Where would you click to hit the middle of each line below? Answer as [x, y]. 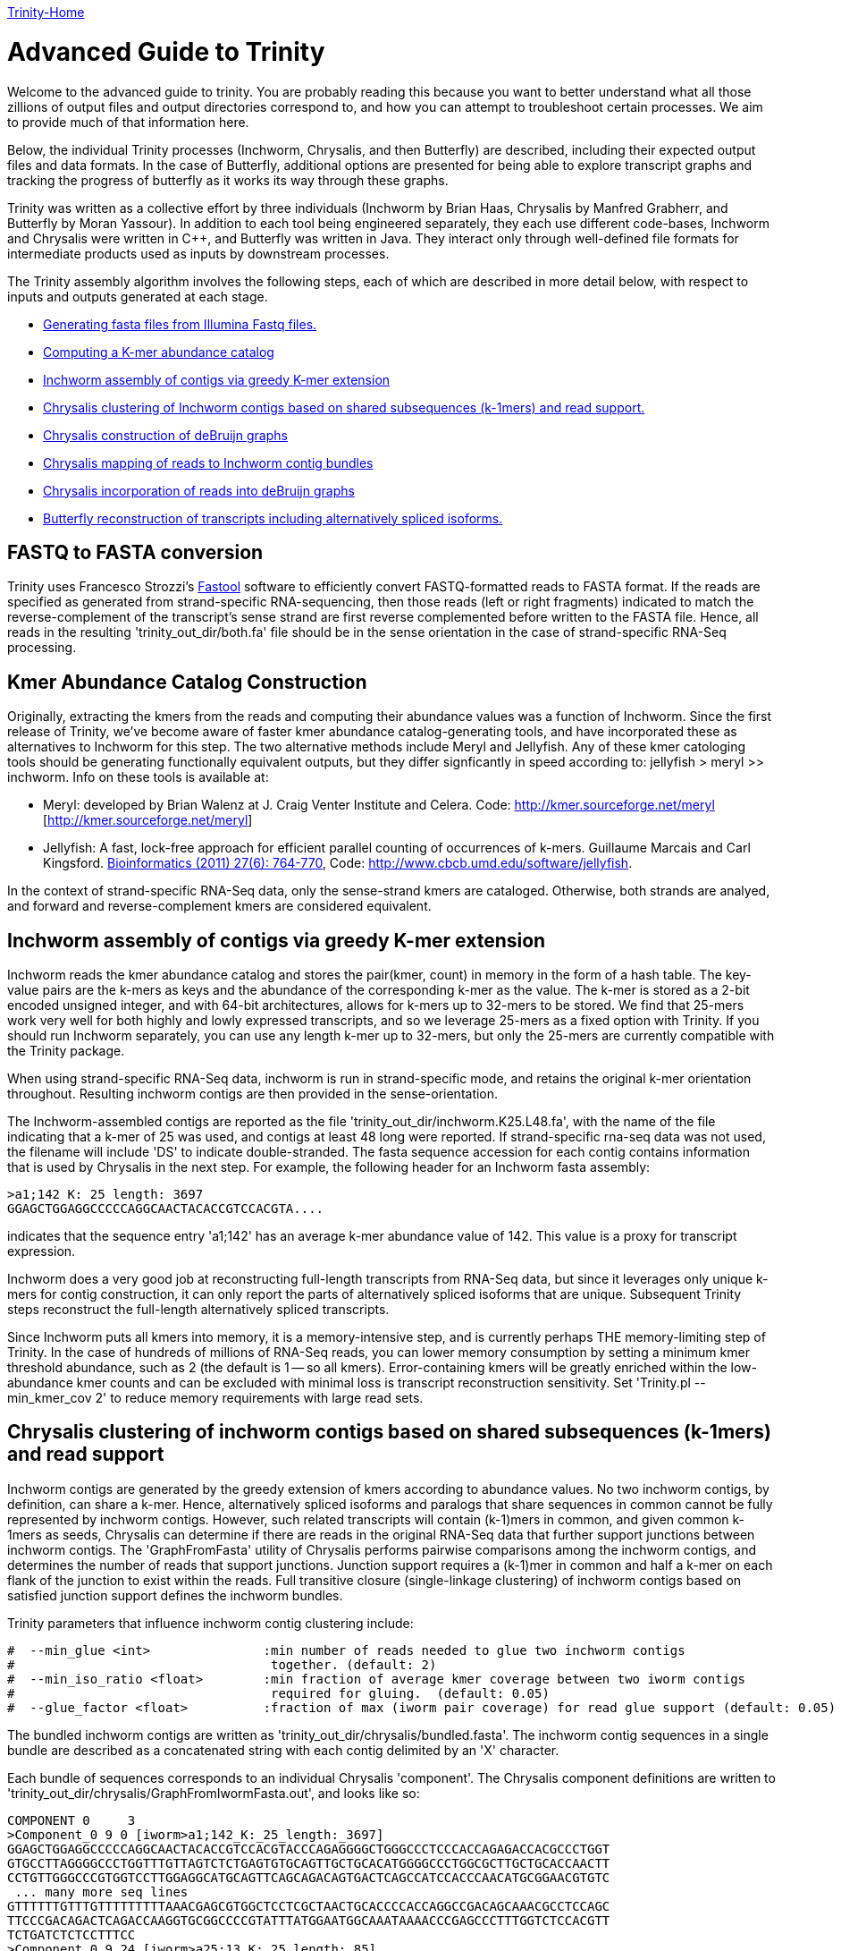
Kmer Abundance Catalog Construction [187, 682]
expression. [42, 1251]
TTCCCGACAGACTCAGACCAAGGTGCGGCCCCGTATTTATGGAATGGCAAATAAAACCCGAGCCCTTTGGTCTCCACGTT [309, 1920]
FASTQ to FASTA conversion [135, 552]
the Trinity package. [66, 1051]
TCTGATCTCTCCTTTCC [71, 1934]
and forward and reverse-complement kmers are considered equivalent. [219, 906]
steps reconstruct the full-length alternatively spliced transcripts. [198, 1310]
